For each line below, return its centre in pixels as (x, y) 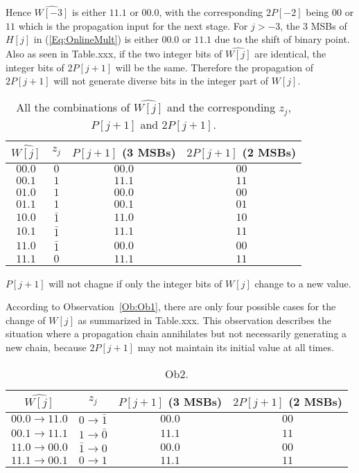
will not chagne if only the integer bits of (135, 283)
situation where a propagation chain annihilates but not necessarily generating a (176, 333)
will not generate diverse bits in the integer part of (161, 81)
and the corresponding (221, 107)
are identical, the (290, 54)
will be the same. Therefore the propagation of (214, 67)
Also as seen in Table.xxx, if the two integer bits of (114, 54)
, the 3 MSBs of (314, 25)
